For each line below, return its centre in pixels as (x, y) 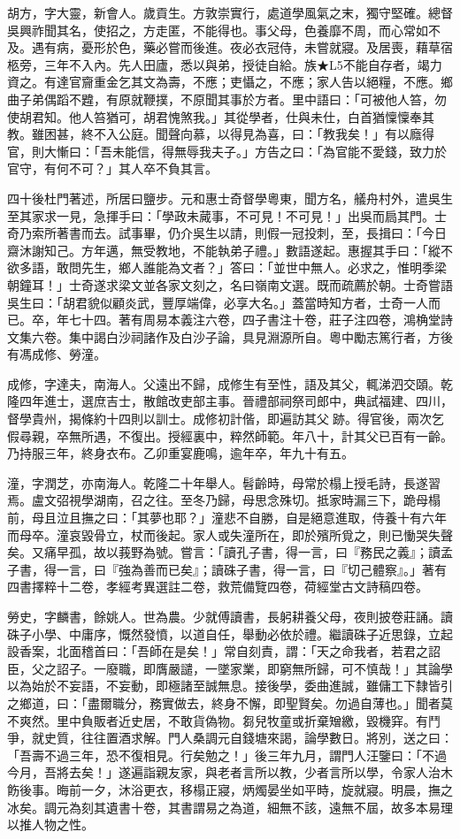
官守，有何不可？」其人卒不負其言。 (112, 168)
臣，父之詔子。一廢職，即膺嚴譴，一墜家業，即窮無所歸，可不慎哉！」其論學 (230, 668)
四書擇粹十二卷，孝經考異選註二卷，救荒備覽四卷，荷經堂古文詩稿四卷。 (218, 587)
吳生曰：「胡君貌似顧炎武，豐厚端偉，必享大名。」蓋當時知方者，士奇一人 (218, 302)
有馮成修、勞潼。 (57, 354)
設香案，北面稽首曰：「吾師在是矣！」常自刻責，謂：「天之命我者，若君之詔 (224, 651)
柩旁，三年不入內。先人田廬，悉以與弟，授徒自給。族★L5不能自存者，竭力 (225, 64)
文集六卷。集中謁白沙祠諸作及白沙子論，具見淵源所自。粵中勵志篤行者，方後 (230, 336)
